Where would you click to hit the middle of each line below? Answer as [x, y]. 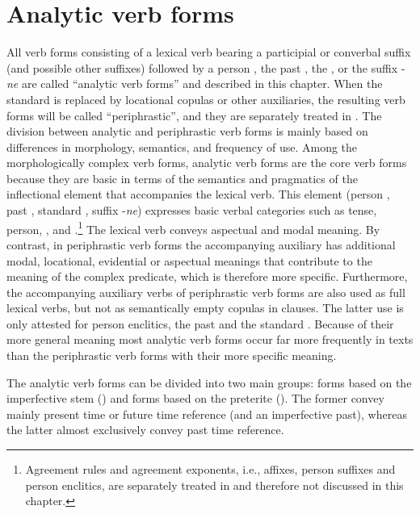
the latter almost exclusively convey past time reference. [145, 430]
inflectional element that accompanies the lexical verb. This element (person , [198, 194]
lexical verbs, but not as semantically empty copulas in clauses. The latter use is [205, 308]
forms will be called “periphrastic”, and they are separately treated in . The [194, 115]
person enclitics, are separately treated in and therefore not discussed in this [214, 485]
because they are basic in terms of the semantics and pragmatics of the [182, 178]
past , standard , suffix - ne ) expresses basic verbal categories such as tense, [192, 210]
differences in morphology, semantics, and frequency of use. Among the [182, 146]
